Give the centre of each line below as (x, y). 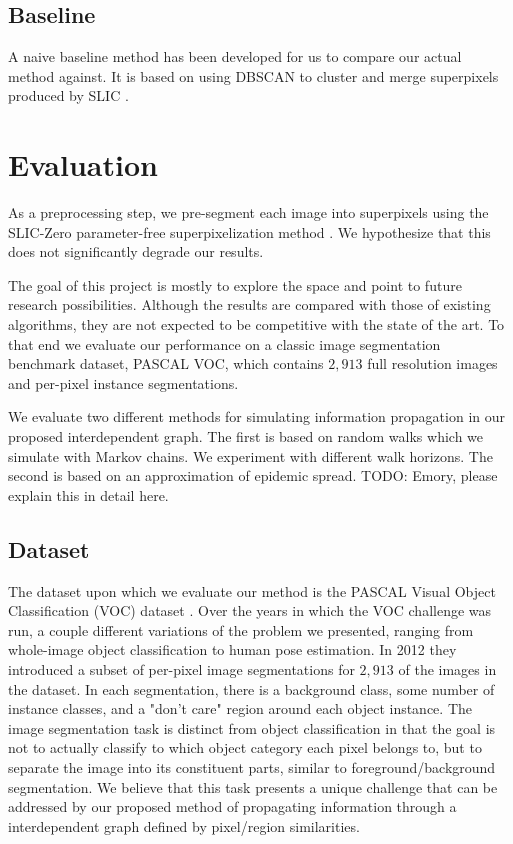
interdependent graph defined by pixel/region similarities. (184, 825)
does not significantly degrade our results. (136, 251)
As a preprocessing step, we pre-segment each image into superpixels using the (248, 212)
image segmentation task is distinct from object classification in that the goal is (252, 727)
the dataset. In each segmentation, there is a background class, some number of (251, 688)
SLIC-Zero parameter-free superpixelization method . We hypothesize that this (249, 231)
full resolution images (432, 363)
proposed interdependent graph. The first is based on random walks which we (246, 436)
